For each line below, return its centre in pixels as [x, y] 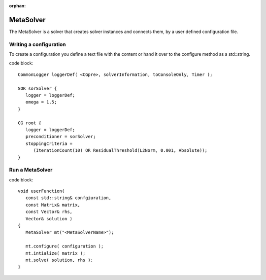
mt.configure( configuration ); [65, 246]
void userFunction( [41, 191]
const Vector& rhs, [49, 212]
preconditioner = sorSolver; [61, 137]
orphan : [17, 6]
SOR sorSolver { [37, 88]
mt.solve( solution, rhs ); [59, 260]
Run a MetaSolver [31, 170]
